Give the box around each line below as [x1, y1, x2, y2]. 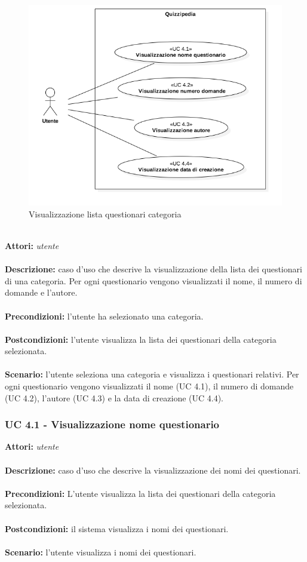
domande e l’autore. [5, 286, 78, 299]
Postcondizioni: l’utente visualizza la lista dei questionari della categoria [5, 333, 277, 345]
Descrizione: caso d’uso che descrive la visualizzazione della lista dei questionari [5, 263, 302, 275]
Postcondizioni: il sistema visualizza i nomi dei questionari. [5, 522, 229, 535]
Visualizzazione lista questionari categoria [29, 207, 182, 220]
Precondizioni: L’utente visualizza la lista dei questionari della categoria [5, 487, 276, 499]
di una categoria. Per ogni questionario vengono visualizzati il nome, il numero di [5, 274, 302, 287]
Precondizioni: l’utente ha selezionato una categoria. [5, 309, 204, 322]
